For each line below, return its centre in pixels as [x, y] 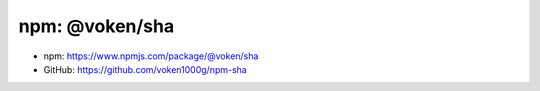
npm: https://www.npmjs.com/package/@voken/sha [151, 56]
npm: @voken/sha [96, 26]
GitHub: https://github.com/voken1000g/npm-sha [145, 69]
